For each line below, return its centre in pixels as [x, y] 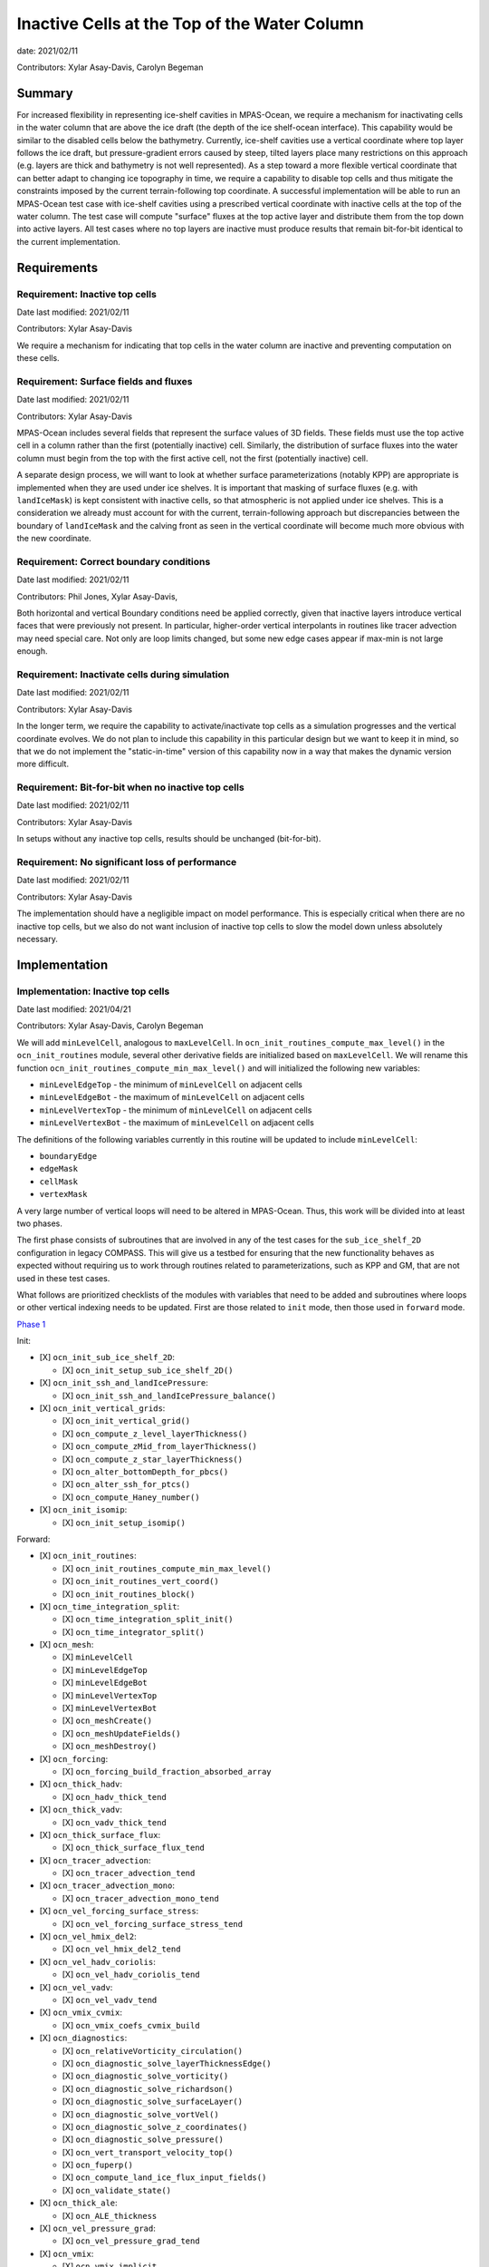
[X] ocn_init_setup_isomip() [124, 1523]
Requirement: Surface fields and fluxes [105, 381]
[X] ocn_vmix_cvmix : [81, 2012]
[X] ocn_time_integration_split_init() [148, 1620]
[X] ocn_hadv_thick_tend [114, 1796]
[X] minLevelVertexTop [110, 1695]
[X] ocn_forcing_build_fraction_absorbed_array [167, 1771]
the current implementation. [69, 241]
